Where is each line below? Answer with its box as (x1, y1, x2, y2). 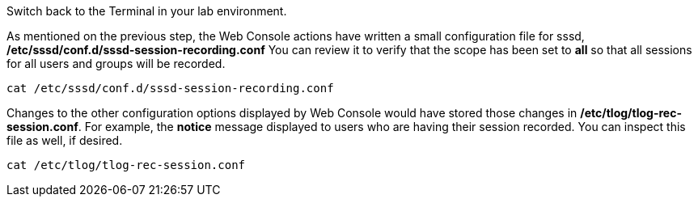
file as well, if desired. (6, 133, 123, 147)
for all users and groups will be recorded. (6, 57, 226, 70)
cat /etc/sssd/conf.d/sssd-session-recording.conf (6, 82, 334, 95)
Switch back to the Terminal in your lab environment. (6, 4, 287, 18)
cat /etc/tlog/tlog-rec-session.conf (6, 159, 246, 171)
